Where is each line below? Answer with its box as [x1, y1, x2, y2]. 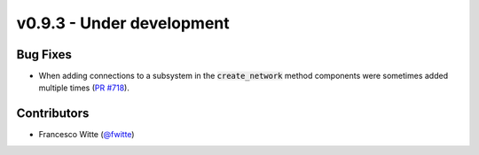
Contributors [16, 106, 90, 121]
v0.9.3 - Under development [16, 13, 230, 33]
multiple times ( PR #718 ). [38, 82, 130, 93]
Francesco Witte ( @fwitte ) [38, 129, 135, 140]
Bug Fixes [16, 47, 73, 62]
